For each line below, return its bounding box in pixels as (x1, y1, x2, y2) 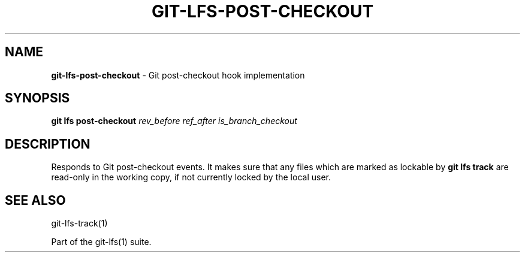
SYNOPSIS (5, 90, 70, 106)
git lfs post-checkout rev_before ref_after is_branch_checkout (51, 116, 297, 126)
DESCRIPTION (5, 136, 90, 152)
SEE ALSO (5, 192, 66, 208)
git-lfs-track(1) (51, 218, 108, 229)
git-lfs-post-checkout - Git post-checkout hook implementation (51, 69, 305, 80)
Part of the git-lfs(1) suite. (51, 237, 152, 247)
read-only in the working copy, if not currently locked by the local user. (51, 172, 331, 183)
